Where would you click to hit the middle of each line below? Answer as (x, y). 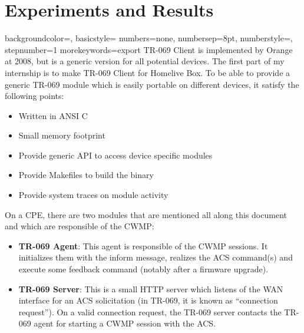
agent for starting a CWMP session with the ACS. (125, 323)
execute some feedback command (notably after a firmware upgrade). (143, 269)
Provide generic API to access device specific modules (115, 155)
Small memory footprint (62, 135)
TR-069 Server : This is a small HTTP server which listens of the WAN (151, 289)
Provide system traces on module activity (93, 195)
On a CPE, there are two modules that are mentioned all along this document (146, 214)
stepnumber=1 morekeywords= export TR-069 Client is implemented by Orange (149, 49)
